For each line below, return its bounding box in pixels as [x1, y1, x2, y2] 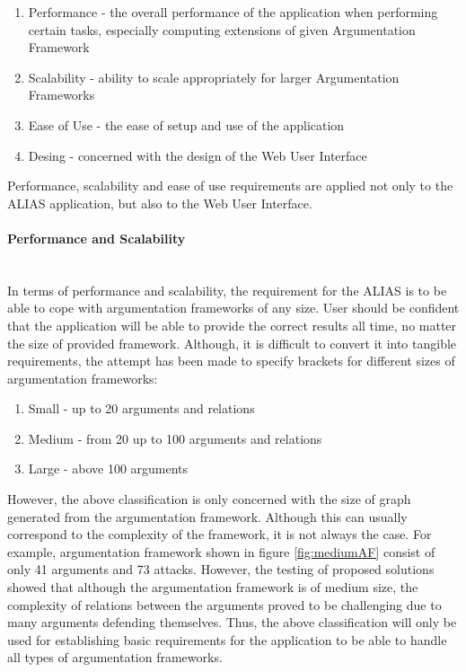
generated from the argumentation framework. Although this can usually [7, 507, 408, 526]
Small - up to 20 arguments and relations [28, 399, 255, 418]
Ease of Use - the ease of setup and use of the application [28, 115, 345, 134]
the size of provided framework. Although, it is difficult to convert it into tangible [7, 333, 457, 352]
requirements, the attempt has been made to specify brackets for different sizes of [7, 351, 455, 370]
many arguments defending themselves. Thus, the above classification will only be [7, 613, 457, 632]
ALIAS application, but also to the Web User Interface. [7, 193, 312, 212]
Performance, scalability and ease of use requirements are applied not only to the [7, 176, 453, 195]
